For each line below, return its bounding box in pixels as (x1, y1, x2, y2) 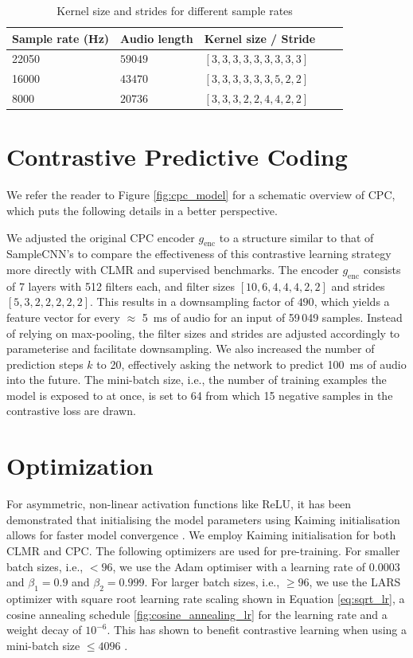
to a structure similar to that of (219, 229, 374, 245)
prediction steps (6, 355, 84, 372)
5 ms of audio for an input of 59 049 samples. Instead (142, 308, 403, 325)
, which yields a (314, 293, 390, 310)
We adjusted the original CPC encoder (6, 229, 195, 245)
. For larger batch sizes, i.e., (144, 574, 280, 590)
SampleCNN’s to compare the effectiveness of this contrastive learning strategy (6, 245, 392, 262)
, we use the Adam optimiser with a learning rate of (112, 558, 366, 574)
